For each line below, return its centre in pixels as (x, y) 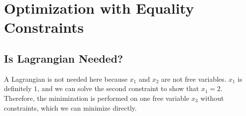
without (212, 98)
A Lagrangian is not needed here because (66, 79)
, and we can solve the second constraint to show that (118, 88)
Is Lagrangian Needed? (64, 58)
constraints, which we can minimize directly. (70, 107)
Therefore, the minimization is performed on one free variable (97, 98)
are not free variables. (194, 79)
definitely (18, 88)
